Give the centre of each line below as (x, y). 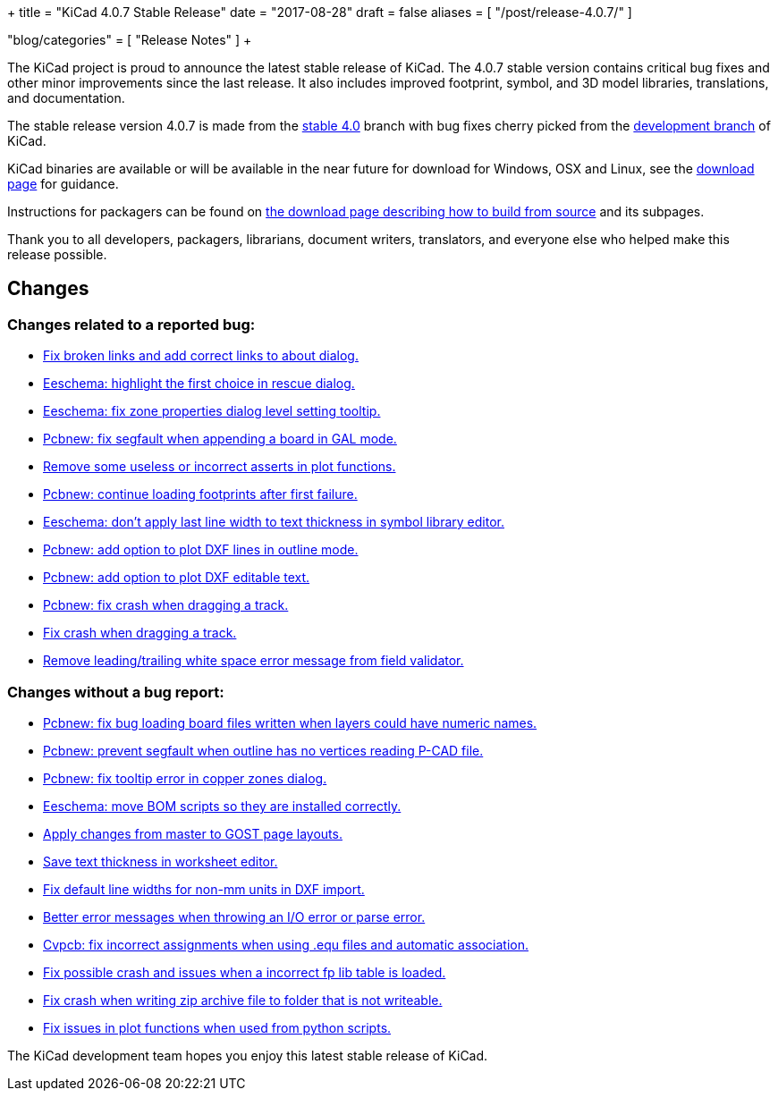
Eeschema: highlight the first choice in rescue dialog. (199, 384)
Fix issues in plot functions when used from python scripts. (217, 1027)
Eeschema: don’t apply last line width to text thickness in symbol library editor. (274, 522)
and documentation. (66, 98)
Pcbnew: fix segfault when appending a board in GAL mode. (220, 439)
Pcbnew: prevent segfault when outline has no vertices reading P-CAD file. (263, 750)
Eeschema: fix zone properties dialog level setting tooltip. (212, 411)
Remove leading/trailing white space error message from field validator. (254, 661)
